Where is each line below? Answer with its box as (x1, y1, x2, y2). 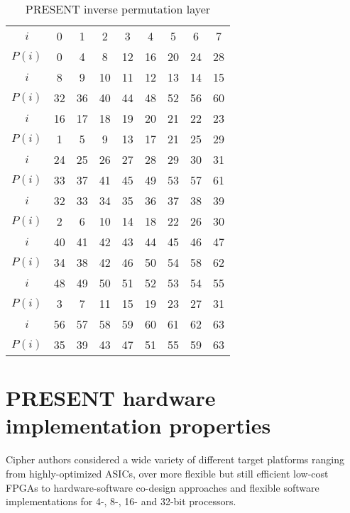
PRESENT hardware (6, 383, 216, 412)
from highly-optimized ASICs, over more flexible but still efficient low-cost (6, 465, 329, 480)
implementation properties (6, 411, 271, 440)
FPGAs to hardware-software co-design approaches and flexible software (6, 480, 319, 495)
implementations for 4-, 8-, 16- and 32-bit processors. (6, 494, 236, 509)
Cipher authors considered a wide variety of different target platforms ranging (6, 452, 344, 467)
